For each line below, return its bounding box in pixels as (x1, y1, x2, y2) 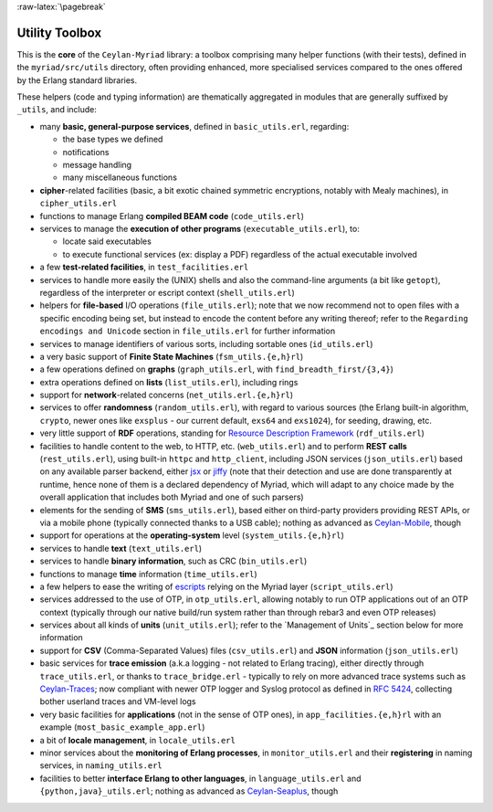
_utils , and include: (16, 104, 98, 115)
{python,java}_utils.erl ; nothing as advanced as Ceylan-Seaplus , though (39, 786, 339, 796)
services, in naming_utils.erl (39, 760, 163, 771)
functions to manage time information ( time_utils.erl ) (39, 568, 257, 579)
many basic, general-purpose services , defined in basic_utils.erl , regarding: (39, 121, 350, 132)
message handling (62, 160, 132, 171)
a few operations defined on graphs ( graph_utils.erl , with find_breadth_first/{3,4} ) (39, 364, 394, 374)
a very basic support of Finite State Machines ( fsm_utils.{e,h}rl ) (39, 351, 304, 362)
